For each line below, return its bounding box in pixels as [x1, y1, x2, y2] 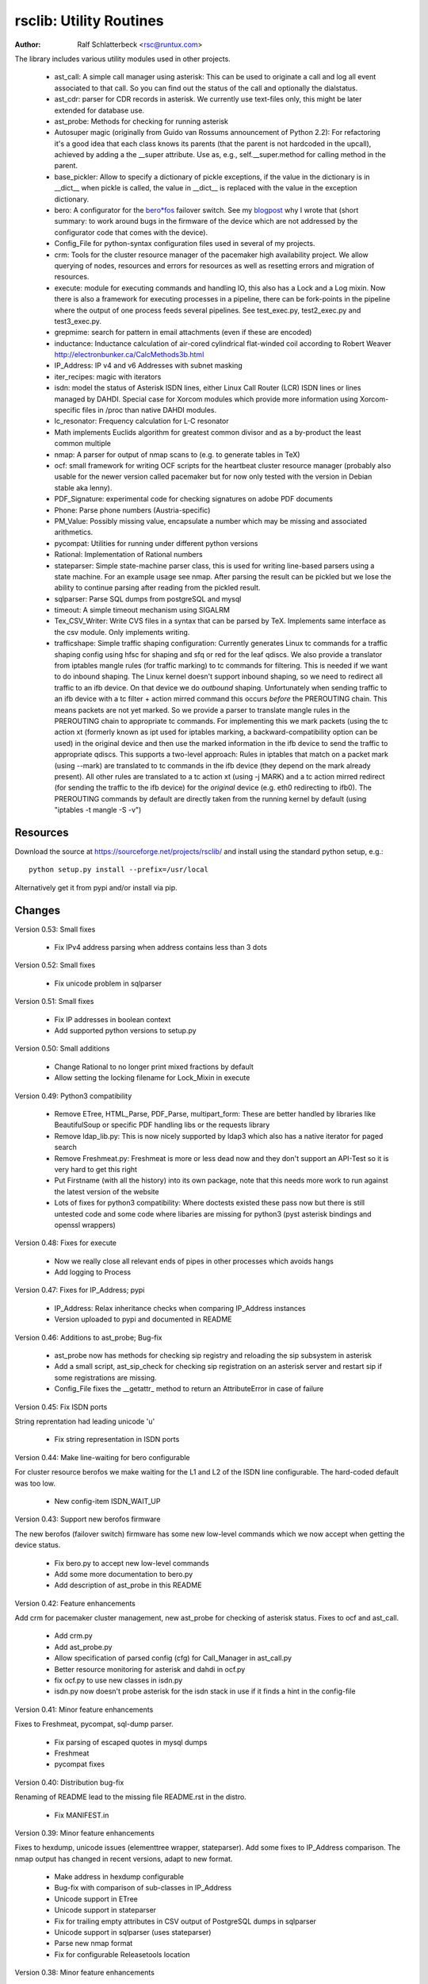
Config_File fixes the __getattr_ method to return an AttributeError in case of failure [54, 1384, 324, 1394]
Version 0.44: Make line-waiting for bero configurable [14, 1452, 190, 1462]
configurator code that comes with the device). [54, 227, 208, 237]
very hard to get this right [54, 1164, 138, 1174]
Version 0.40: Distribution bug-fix [14, 1778, 124, 1787]
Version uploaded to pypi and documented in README [54, 1314, 233, 1325]
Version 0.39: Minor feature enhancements [14, 1828, 155, 1837]
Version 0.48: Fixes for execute [14, 1238, 117, 1248]
